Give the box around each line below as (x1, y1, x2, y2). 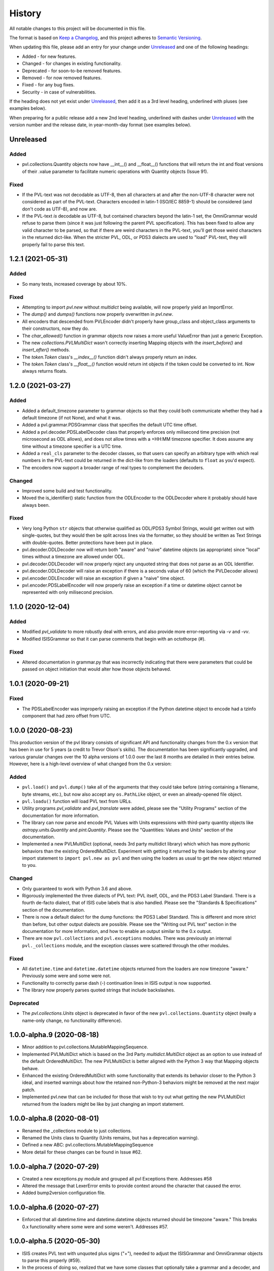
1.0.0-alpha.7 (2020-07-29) (9, 1162, 99, 1171)
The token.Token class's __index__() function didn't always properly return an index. (22, 354, 197, 360)
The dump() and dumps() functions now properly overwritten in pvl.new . (22, 311, 174, 317)
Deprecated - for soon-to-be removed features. (22, 68, 122, 74)
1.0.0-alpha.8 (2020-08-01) (9, 1114, 99, 1123)
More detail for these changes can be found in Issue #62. (22, 1149, 142, 1155)
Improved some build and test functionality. (22, 488, 113, 494)
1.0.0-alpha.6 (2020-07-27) (9, 1203, 99, 1212)
